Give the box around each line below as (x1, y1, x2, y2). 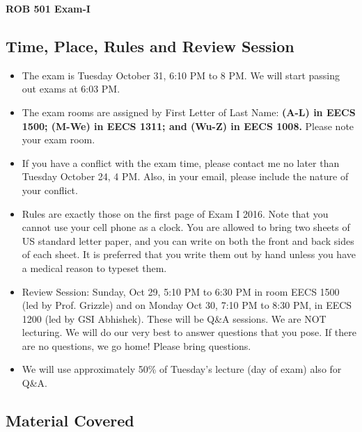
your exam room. (22, 132, 95, 147)
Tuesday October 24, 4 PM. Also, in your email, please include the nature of (22, 169, 349, 184)
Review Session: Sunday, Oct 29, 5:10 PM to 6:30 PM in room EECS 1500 (22, 284, 340, 298)
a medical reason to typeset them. (22, 260, 167, 275)
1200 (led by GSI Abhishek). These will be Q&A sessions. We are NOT (22, 311, 326, 326)
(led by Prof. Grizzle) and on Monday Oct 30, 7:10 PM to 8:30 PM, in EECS (22, 298, 352, 312)
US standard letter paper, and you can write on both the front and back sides (22, 233, 354, 248)
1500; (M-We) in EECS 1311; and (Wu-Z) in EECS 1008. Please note (22, 118, 354, 133)
